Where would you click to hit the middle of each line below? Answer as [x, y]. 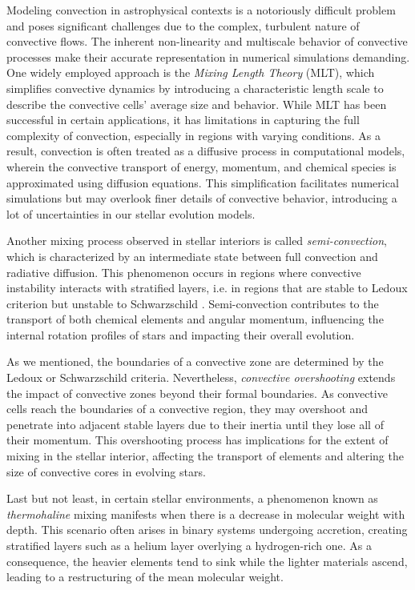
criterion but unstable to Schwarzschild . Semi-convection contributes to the [193, 303]
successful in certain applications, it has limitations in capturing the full [183, 120]
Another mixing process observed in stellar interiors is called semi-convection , [197, 241]
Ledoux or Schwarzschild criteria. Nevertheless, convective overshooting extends [201, 377]
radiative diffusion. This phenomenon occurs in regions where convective [184, 272]
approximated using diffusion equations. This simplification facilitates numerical [203, 182]
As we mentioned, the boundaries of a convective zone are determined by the [195, 361]
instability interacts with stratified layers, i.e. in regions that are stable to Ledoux [207, 288]
